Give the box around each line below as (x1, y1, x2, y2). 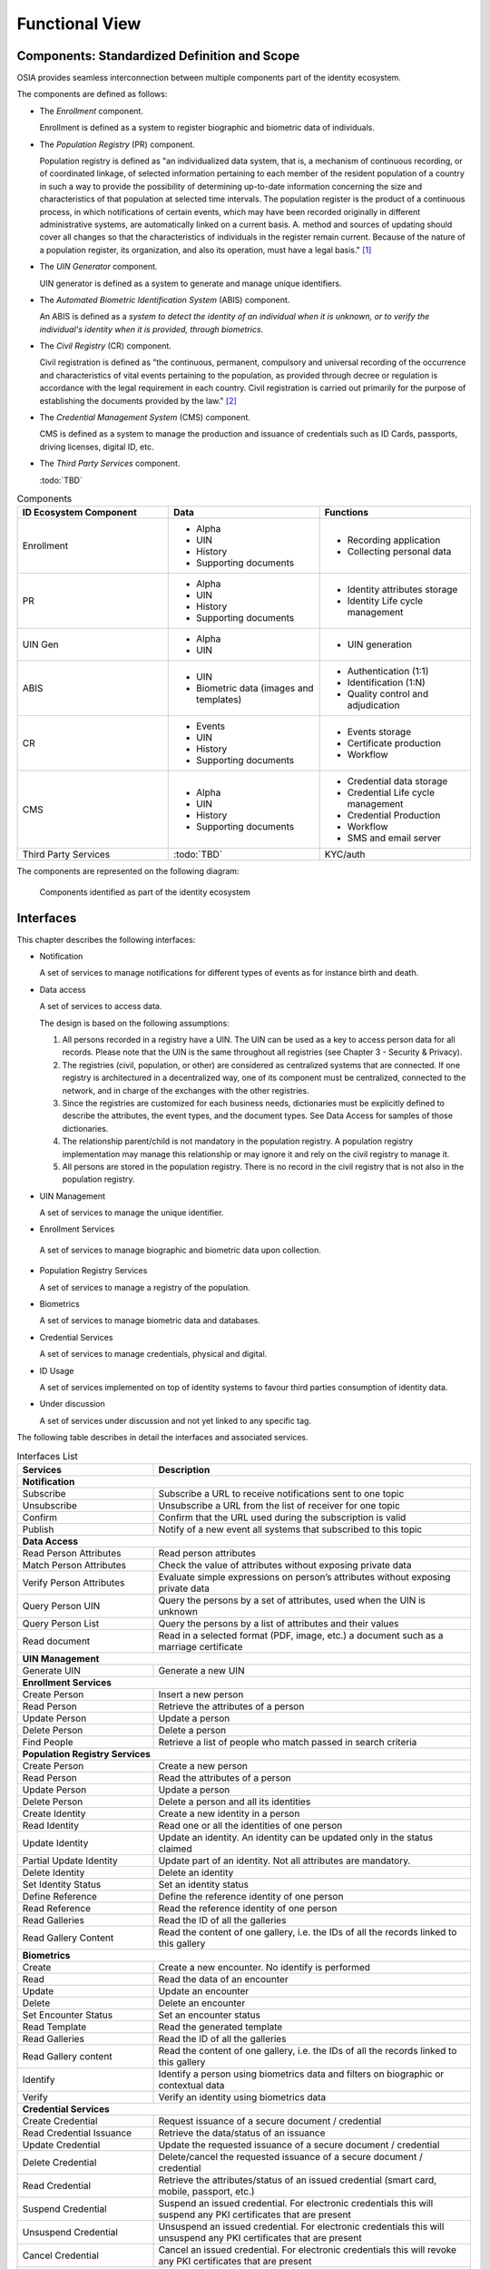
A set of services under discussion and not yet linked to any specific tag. (39, 1415, 312, 1426)
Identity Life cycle (347, 594, 424, 607)
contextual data (158, 2078, 225, 2091)
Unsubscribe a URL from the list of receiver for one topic (158, 1498, 401, 1511)
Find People (22, 1735, 73, 1748)
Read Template (22, 2020, 87, 2033)
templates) (196, 693, 242, 706)
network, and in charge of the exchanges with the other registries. (62, 1085, 309, 1095)
